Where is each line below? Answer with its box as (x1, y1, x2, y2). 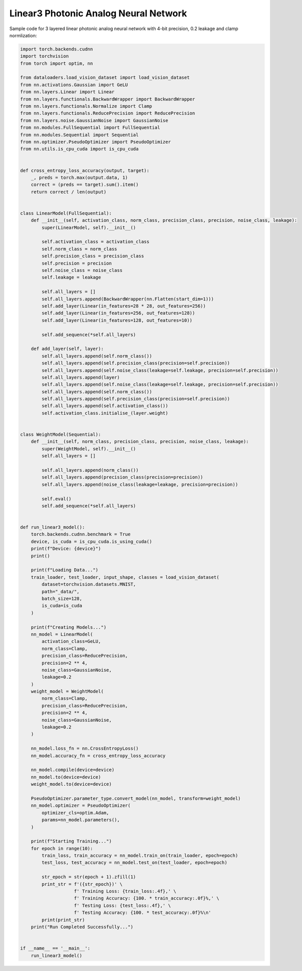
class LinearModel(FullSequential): (20, 210, 112, 216)
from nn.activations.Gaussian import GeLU (20, 82, 128, 88)
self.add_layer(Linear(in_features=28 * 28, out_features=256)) (41, 303, 206, 309)
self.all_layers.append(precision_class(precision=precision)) (41, 474, 204, 480)
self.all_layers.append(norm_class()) (41, 467, 139, 473)
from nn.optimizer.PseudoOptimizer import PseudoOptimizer (20, 139, 171, 145)
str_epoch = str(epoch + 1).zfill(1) (41, 874, 136, 880)
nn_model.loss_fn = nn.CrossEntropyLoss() (31, 746, 139, 752)
